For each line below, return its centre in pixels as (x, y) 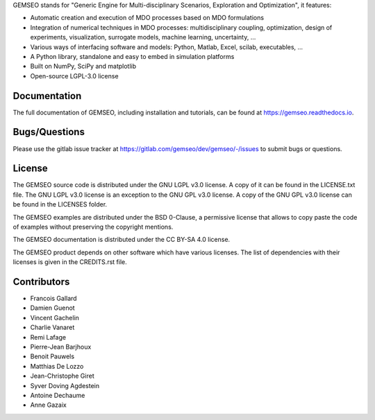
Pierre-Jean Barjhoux (61, 347)
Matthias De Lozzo (57, 366)
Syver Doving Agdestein (65, 385)
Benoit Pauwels (52, 356)
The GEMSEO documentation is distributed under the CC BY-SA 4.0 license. (122, 240)
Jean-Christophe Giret (62, 376)
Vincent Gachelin (55, 317)
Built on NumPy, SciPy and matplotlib (83, 67)
